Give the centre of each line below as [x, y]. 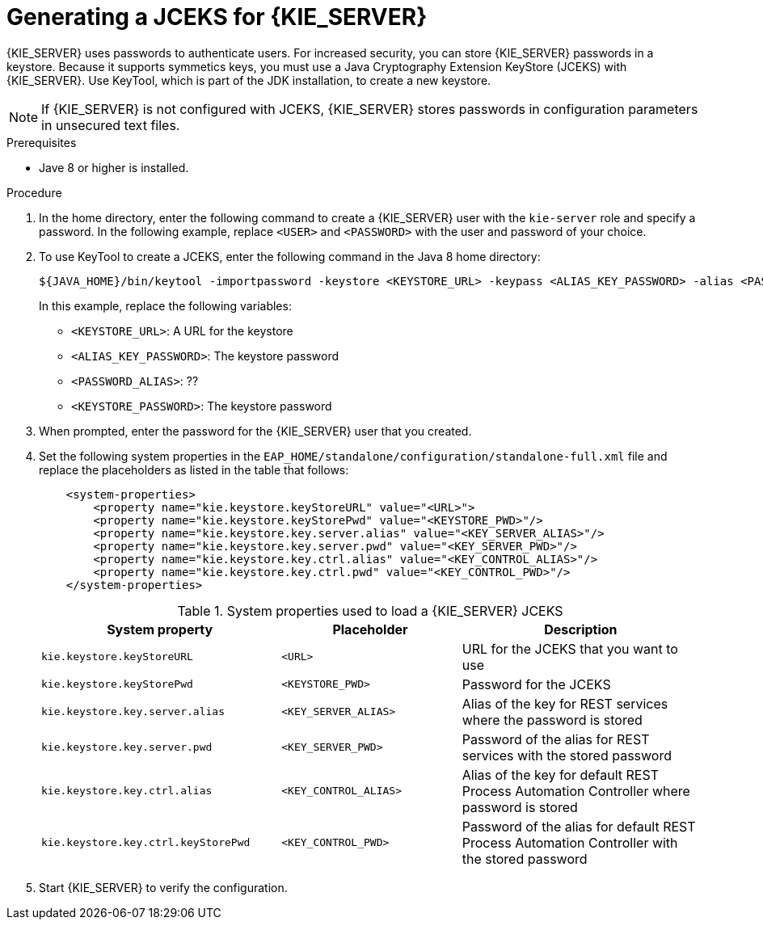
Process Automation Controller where [576, 791]
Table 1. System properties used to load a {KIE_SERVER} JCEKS [370, 610]
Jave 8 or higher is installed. [114, 167]
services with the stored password [567, 755]
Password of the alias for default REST [579, 826]
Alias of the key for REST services [565, 703]
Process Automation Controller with [570, 842]
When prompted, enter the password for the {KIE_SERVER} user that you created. [255, 431]
